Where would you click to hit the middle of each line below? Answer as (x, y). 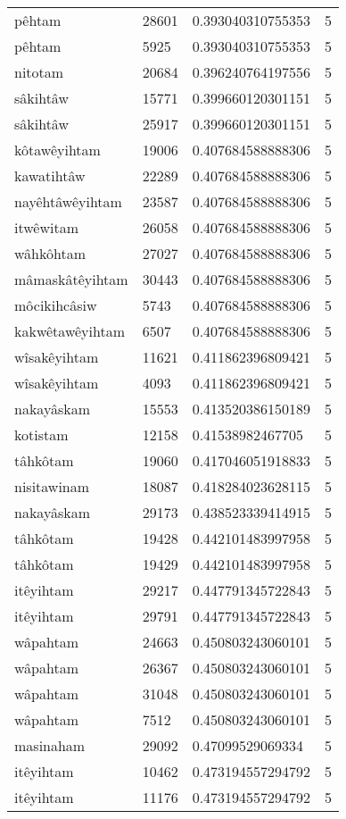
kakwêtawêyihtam (70, 331)
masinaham (50, 745)
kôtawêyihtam (58, 150)
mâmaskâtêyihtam (71, 279)
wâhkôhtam (50, 253)
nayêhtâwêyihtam (68, 201)
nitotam (39, 72)
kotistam (41, 435)
